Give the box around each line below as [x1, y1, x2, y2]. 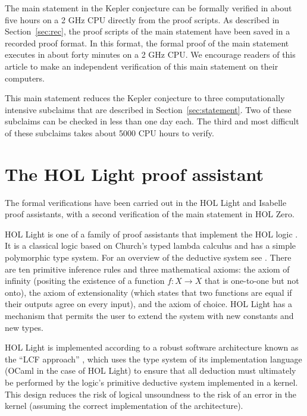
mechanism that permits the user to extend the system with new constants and [5, 309, 294, 321]
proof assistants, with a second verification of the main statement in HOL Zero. [5, 208, 295, 220]
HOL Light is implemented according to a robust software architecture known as [5, 341, 299, 354]
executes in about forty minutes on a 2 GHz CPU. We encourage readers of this [5, 48, 296, 61]
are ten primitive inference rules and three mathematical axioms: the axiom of [5, 262, 290, 275]
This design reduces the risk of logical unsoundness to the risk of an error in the [5, 387, 297, 400]
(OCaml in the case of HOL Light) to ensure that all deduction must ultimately [5, 364, 296, 377]
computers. [5, 71, 45, 84]
